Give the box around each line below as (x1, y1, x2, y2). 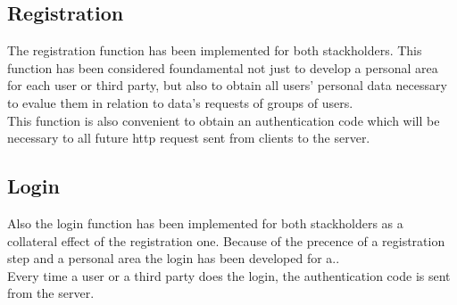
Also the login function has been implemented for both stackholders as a (7, 213, 403, 232)
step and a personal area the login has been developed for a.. (7, 249, 340, 268)
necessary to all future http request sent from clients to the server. (7, 128, 370, 147)
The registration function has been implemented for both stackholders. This (7, 41, 422, 60)
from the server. (7, 284, 95, 302)
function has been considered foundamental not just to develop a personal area (7, 58, 438, 77)
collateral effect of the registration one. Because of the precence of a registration (7, 231, 445, 250)
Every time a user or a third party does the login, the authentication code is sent (7, 266, 451, 284)
